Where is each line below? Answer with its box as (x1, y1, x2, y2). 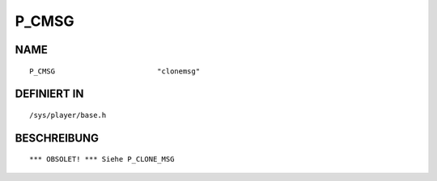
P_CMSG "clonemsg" (29, 66, 201, 76)
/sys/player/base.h (29, 110, 107, 120)
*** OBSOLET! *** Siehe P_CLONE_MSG (29, 154, 175, 164)
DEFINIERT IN (15, 87, 84, 101)
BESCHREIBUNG (15, 131, 100, 145)
